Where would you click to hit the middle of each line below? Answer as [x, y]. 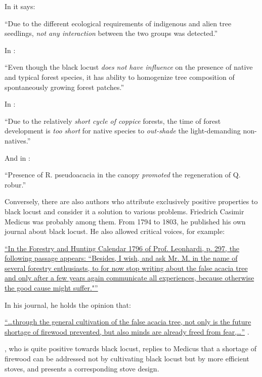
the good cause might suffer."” [51, 288]
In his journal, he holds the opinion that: [68, 304]
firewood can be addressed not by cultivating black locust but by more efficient [127, 359]
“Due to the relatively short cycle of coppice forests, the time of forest [113, 121]
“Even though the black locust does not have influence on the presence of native [129, 67]
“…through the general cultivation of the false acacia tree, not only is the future [128, 322]
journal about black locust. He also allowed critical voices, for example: [115, 231]
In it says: [20, 6]
